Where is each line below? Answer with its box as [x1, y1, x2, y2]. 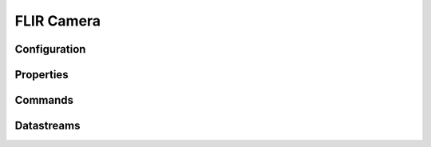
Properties [14, 68, 69, 81]
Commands [14, 93, 74, 107]
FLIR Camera [14, 12, 101, 30]
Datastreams [14, 119, 81, 133]
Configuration [14, 42, 86, 56]
